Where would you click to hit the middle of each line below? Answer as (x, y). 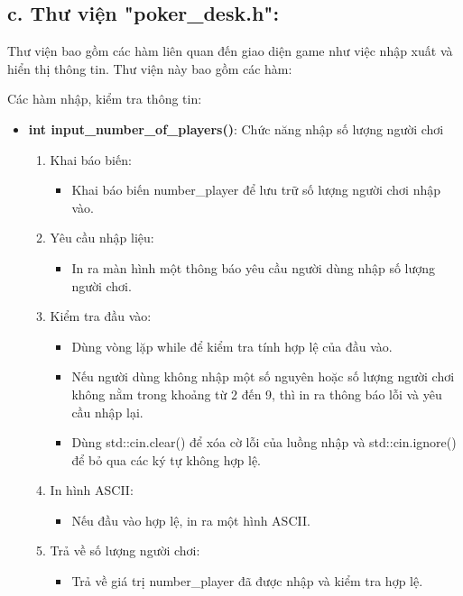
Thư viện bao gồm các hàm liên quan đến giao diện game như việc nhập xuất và (230, 51)
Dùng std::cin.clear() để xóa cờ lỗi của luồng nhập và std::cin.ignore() (264, 442)
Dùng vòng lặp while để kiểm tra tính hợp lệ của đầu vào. (232, 346)
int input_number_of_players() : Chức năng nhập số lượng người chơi (236, 128)
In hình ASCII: (92, 490)
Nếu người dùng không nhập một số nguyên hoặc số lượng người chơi (263, 376)
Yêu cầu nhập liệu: (102, 238)
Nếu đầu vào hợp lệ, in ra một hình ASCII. (191, 520)
